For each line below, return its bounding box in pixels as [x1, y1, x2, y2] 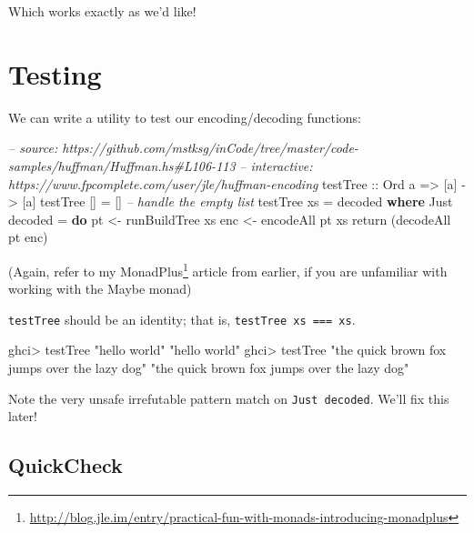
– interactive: [239, 156, 313, 175]
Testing [8, 55, 102, 92]
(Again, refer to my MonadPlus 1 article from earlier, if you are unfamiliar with [8, 258, 448, 280]
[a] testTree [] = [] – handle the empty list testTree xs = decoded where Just [22, 192, 453, 211]
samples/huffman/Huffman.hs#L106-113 [8, 156, 236, 175]
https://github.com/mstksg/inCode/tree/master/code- [62, 138, 358, 157]
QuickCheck [8, 451, 123, 479]
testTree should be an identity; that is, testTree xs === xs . [8, 309, 356, 328]
